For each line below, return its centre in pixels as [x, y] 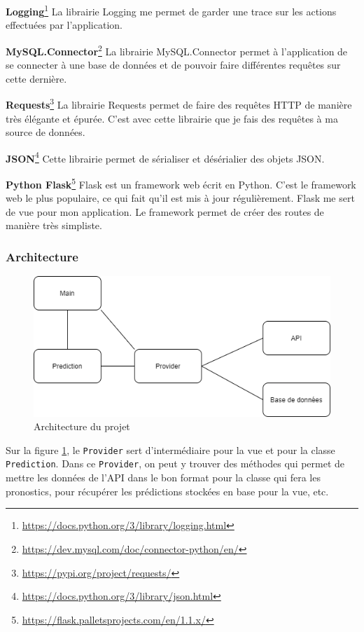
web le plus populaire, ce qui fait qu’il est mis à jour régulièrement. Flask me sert [180, 198]
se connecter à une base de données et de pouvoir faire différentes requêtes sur [173, 65]
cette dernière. [36, 78]
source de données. [45, 132]
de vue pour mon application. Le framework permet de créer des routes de [165, 211]
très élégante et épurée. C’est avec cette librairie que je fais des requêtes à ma [172, 118]
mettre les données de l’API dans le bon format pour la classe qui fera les [163, 478]
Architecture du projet [82, 426]
